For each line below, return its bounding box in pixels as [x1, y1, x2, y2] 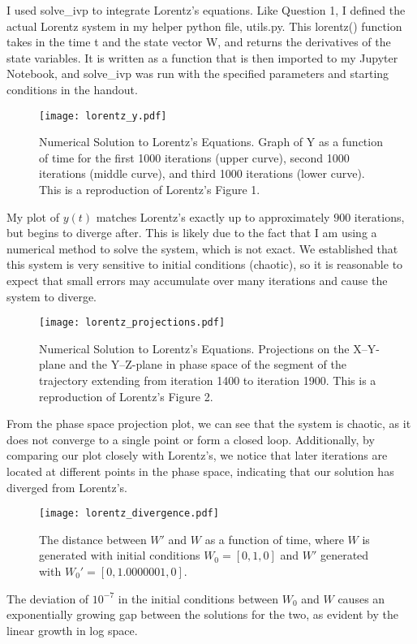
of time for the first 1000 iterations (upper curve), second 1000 [39, 149, 350, 166]
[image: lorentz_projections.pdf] [39, 317, 226, 329]
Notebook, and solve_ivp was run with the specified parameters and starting [6, 65, 389, 82]
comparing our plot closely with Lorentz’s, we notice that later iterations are [6, 447, 388, 464]
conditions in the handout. [6, 80, 138, 97]
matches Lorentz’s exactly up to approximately [96, 208, 330, 225]
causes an [337, 590, 385, 607]
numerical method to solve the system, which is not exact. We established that [6, 240, 398, 257]
